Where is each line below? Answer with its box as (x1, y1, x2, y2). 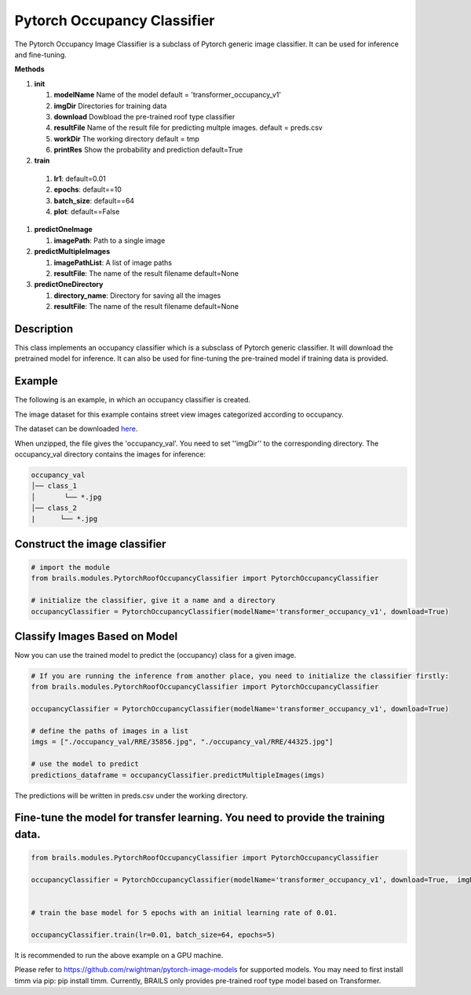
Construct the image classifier (14, 537, 166, 550)
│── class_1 (31, 482, 78, 490)
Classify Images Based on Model (14, 630, 178, 644)
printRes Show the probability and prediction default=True (53, 145, 243, 155)
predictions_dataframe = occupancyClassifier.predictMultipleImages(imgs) (31, 770, 326, 780)
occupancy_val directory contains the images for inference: (14, 449, 206, 459)
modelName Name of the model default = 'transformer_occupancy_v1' (53, 90, 282, 100)
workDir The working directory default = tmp (53, 134, 200, 143)
